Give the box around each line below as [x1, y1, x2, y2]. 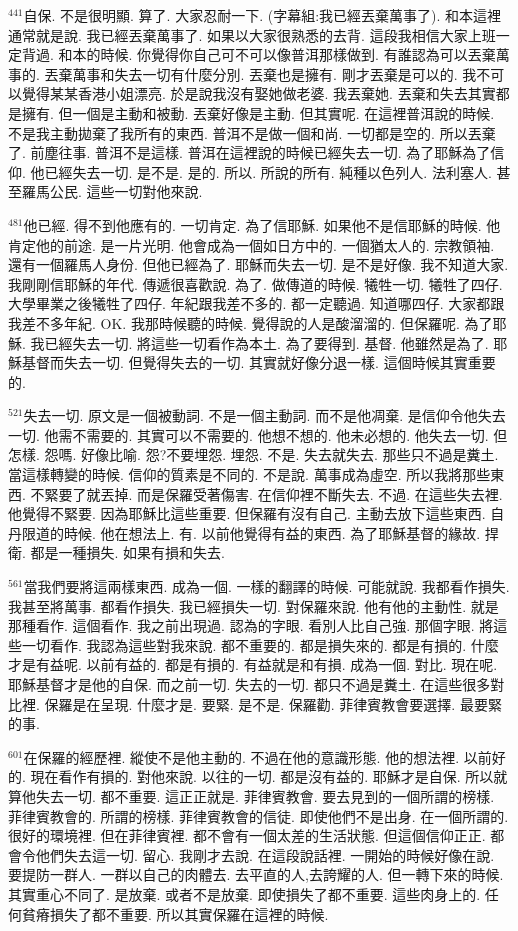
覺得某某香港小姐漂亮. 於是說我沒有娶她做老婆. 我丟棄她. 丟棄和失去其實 [21, 83, 496, 104]
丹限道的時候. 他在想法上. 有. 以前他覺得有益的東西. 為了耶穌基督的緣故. [8, 522, 481, 543]
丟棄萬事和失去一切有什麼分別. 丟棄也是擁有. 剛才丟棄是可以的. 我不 [44, 63, 491, 84]
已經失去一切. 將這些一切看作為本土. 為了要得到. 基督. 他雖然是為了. [44, 332, 489, 353]
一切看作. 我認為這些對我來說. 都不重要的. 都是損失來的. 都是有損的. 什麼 [21, 634, 499, 655]
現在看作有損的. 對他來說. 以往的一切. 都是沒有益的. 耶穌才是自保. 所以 [30, 766, 494, 787]
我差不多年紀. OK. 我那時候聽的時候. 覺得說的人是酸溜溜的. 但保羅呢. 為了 [8, 312, 493, 333]
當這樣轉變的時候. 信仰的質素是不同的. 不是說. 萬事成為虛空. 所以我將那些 [8, 464, 491, 485]
